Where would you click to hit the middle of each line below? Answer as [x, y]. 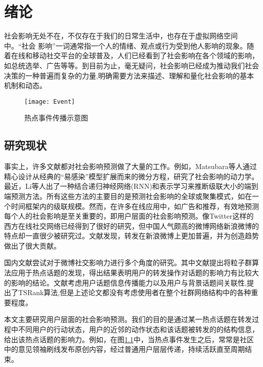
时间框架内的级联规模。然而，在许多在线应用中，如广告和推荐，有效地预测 [135, 206]
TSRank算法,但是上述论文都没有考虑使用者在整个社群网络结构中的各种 [135, 292]
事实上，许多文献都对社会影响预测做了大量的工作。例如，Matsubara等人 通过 [130, 166]
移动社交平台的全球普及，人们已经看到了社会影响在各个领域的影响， [145, 55]
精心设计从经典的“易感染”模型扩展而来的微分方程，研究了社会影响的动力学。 [131, 176]
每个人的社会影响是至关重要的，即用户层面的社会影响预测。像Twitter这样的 [129, 216]
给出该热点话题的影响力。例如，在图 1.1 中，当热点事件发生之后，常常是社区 [129, 339]
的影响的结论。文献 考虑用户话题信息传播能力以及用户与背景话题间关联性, [125, 282]
